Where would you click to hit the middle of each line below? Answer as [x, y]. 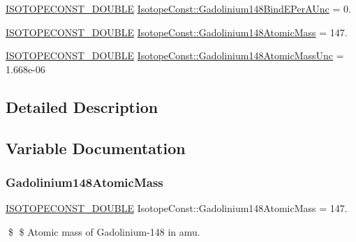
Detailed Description [82, 106]
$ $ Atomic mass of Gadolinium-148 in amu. [104, 231]
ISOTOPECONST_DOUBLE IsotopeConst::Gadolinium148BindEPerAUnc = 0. [178, 8]
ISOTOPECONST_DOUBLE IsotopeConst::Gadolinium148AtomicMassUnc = [175, 55]
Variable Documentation [96, 148]
